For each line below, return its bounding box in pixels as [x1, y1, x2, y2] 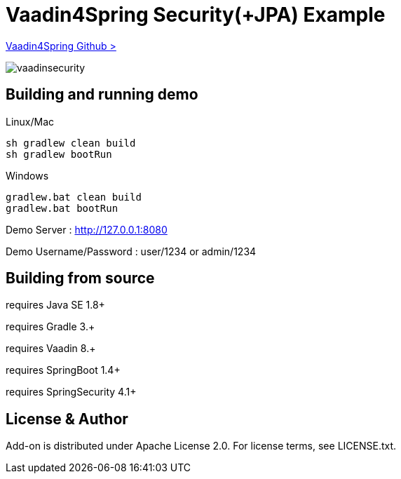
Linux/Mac [6, 115, 55, 128]
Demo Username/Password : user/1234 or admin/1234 [6, 245, 257, 257]
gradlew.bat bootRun [6, 202, 118, 214]
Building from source [6, 269, 155, 288]
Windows [6, 169, 49, 182]
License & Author [6, 410, 128, 428]
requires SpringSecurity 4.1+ [6, 386, 137, 398]
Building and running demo [6, 86, 198, 104]
